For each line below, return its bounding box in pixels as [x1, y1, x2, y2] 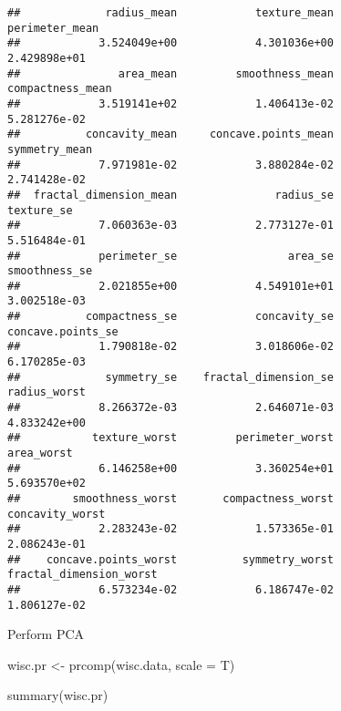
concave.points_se [7, 325, 119, 338]
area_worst [7, 447, 73, 460]
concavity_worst [7, 507, 106, 520]
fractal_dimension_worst [7, 568, 158, 582]
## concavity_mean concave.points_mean [7, 128, 334, 141]
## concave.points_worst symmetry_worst [7, 552, 334, 566]
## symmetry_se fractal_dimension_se [7, 370, 334, 384]
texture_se [7, 203, 73, 217]
